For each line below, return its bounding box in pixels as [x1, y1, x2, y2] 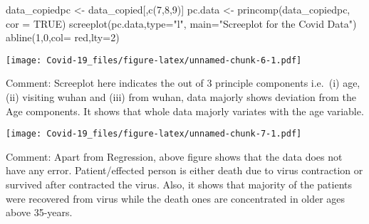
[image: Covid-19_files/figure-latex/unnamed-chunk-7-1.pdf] [6, 129, 302, 139]
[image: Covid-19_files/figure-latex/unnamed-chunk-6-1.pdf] [6, 55, 302, 65]
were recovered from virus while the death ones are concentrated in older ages [6, 191, 345, 206]
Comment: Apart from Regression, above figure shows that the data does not [6, 149, 343, 164]
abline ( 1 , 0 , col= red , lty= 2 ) [6, 30, 120, 45]
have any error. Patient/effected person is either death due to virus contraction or [6, 163, 363, 178]
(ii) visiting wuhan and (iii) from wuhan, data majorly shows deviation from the [6, 90, 356, 105]
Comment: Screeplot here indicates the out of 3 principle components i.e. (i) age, [6, 75, 360, 90]
